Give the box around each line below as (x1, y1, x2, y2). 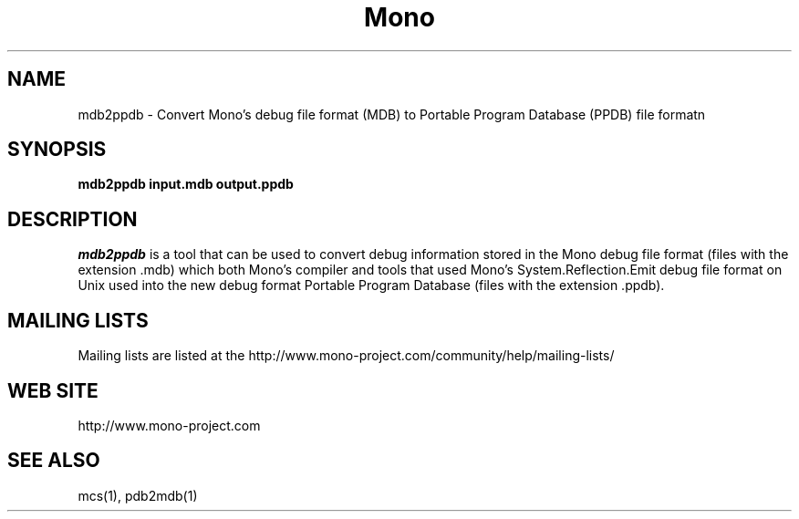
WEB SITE (7, 379, 99, 402)
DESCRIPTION (7, 207, 138, 231)
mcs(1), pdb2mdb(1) (78, 487, 198, 503)
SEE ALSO (7, 449, 100, 472)
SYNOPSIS (7, 138, 107, 161)
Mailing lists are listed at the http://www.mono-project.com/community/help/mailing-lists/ (78, 348, 615, 364)
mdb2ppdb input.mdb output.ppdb (78, 176, 294, 192)
